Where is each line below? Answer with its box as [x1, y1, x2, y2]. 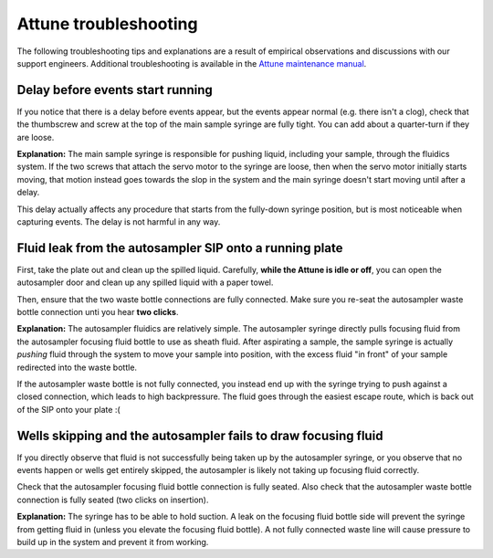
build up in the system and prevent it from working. [16, 537, 209, 548]
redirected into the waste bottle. [16, 362, 137, 373]
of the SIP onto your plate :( [16, 404, 121, 415]
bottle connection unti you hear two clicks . [16, 307, 179, 318]
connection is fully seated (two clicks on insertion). [16, 494, 209, 505]
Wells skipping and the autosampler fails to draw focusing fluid [16, 427, 383, 443]
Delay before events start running [16, 82, 214, 98]
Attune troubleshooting [16, 14, 198, 34]
